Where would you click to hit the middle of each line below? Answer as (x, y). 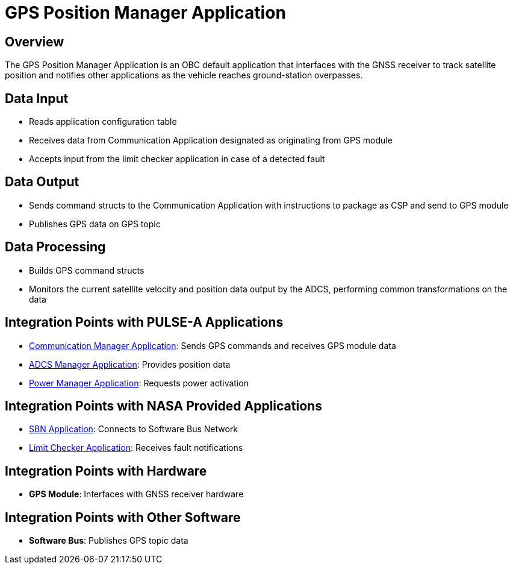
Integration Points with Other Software (123, 517)
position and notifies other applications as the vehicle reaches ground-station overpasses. (184, 75)
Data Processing (55, 247)
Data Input (37, 98)
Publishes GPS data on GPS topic (95, 224)
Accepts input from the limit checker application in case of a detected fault (177, 159)
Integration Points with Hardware (106, 471)
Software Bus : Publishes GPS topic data (109, 541)
